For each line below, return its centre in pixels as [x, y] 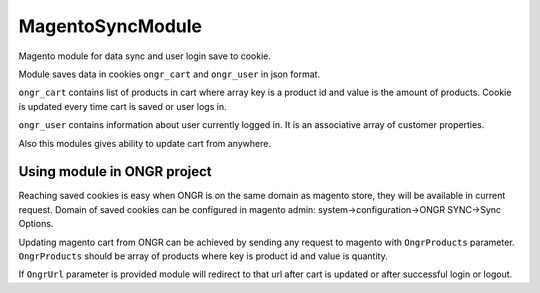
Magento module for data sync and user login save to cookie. [145, 56]
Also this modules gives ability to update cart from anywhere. [145, 143]
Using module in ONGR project [115, 171]
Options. [36, 224]
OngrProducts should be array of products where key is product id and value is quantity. [203, 256]
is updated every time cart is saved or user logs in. [122, 106]
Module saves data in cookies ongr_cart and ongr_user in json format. [169, 74]
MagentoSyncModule [110, 26]
